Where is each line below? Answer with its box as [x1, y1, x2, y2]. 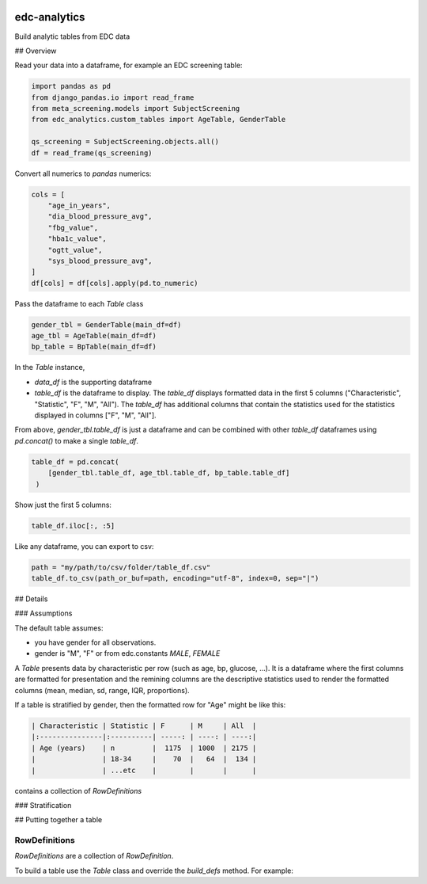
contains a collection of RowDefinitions [14, 786, 142, 795]
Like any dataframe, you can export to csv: [14, 541, 154, 551]
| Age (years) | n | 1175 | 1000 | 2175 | [31, 743, 257, 753]
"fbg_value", [47, 223, 99, 232]
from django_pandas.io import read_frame [31, 93, 195, 102]
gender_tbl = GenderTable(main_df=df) [31, 320, 182, 329]
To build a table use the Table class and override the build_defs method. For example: [14, 866, 294, 875]
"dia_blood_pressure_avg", [47, 212, 153, 221]
